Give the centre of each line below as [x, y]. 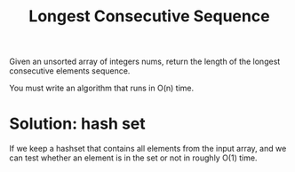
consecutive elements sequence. [70, 71]
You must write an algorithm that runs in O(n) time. [101, 88]
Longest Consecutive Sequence [149, 16]
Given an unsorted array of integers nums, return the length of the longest [145, 62]
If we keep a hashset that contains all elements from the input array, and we [148, 149]
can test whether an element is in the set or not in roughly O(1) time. [133, 158]
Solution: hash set [77, 124]
